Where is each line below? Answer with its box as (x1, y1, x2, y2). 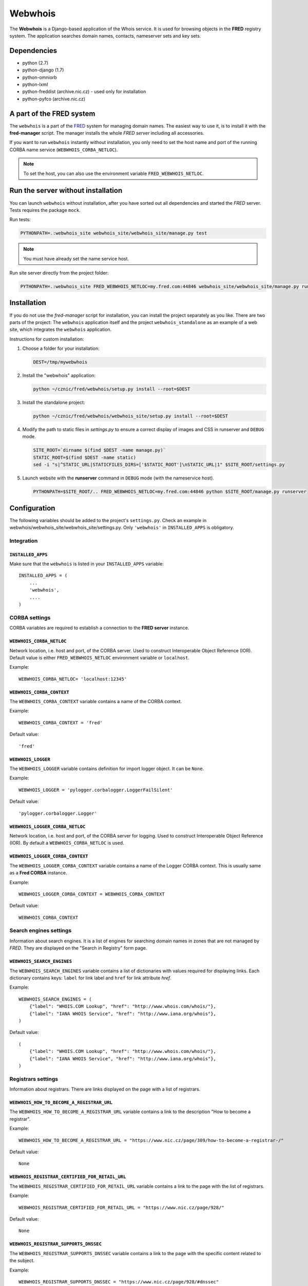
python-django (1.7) (22, 67, 64, 73)
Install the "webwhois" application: (22, 372, 96, 379)
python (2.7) (22, 60, 49, 66)
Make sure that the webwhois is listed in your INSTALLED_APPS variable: (9, 561, 164, 567)
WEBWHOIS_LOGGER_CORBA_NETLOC (9, 824, 86, 829)
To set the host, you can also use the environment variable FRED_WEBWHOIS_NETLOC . (23, 170, 204, 176)
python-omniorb (22, 74, 57, 80)
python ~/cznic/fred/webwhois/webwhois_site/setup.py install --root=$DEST (33, 413, 228, 419)
